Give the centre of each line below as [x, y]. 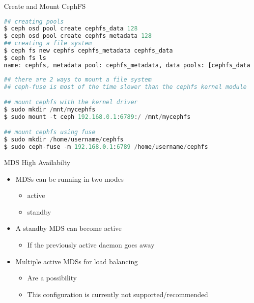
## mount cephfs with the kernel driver [71, 102]
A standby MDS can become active [69, 228]
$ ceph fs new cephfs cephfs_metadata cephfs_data [88, 51]
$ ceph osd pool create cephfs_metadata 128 [78, 36]
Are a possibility [52, 278]
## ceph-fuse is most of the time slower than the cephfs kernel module [125, 87]
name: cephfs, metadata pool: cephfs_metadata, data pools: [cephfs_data [127, 65]
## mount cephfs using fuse [50, 132]
